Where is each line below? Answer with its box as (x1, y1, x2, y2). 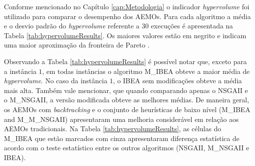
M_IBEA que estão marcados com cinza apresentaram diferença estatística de (4, 133, 240, 143)
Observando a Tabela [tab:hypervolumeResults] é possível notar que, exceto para (4, 56, 247, 66)
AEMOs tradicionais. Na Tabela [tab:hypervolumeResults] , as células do (4, 123, 221, 134)
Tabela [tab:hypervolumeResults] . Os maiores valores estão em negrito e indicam (4, 30, 247, 40)
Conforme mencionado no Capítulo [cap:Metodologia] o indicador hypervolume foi (4, 1, 250, 11)
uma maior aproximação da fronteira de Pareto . (4, 40, 150, 50)
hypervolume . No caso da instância (4, 75, 108, 86)
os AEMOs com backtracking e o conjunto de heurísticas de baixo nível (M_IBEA (4, 104, 251, 114)
